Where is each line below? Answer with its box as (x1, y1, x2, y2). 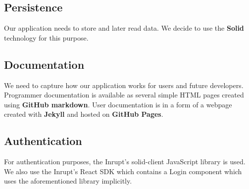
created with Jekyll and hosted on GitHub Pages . (4, 109, 163, 119)
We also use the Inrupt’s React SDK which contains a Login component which (4, 166, 242, 176)
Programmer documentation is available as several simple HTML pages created (4, 90, 244, 100)
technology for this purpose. (4, 32, 89, 43)
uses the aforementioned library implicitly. (4, 176, 132, 186)
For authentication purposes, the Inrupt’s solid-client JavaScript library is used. (4, 156, 246, 167)
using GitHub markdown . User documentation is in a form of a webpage (4, 99, 232, 109)
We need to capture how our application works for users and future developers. (4, 80, 244, 90)
